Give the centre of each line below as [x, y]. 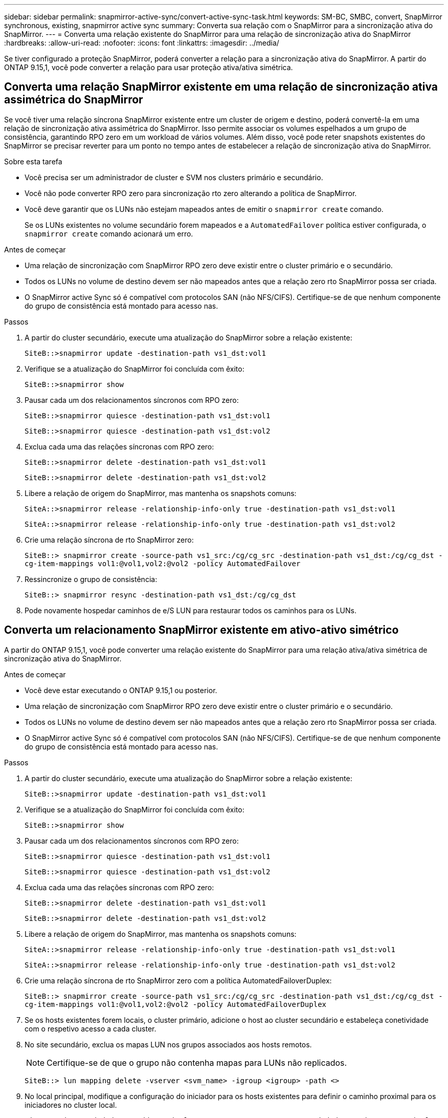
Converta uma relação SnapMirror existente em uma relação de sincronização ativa [221, 87]
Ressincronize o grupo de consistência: [91, 579]
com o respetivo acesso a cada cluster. [91, 1028]
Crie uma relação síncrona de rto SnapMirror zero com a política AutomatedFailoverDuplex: [178, 980]
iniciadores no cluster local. [71, 1105]
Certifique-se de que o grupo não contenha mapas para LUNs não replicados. [197, 1062]
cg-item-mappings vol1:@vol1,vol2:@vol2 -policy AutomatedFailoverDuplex [176, 1004]
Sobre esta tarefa [33, 161]
